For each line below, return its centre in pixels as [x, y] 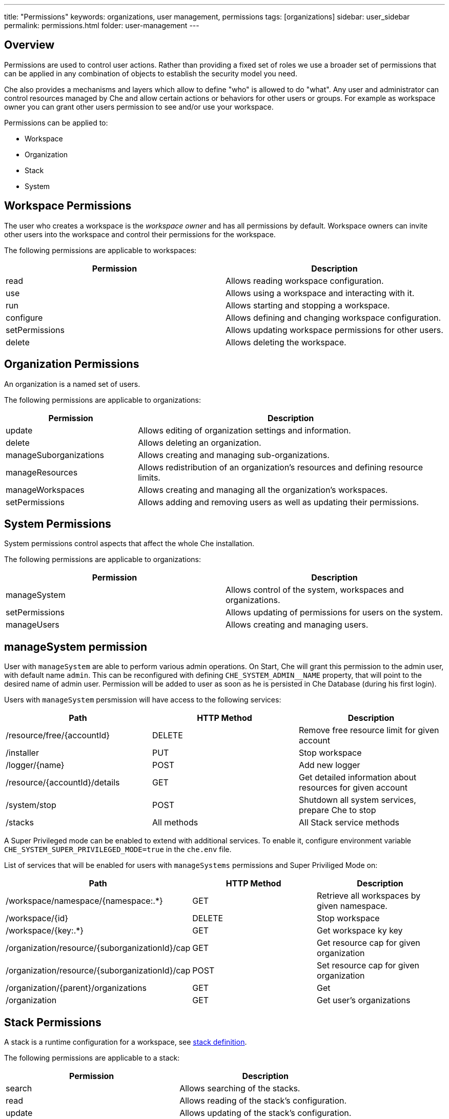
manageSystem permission [76, 647]
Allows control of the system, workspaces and [315, 590]
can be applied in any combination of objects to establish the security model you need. [151, 73]
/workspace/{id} [37, 918]
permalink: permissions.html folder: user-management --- [102, 25]
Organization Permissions [72, 364]
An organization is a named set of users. [72, 384]
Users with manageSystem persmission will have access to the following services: [143, 700]
